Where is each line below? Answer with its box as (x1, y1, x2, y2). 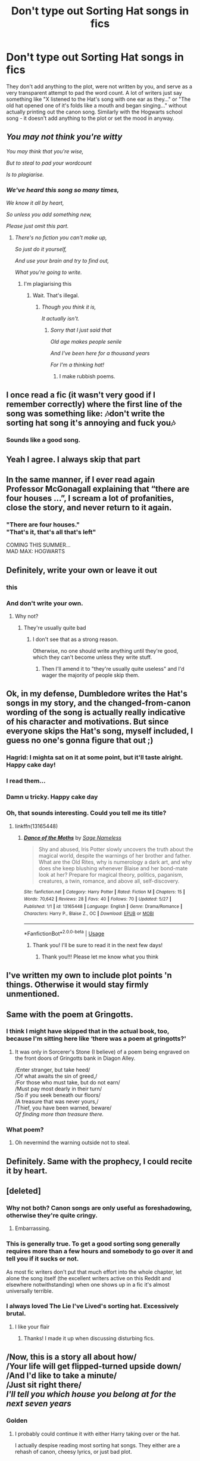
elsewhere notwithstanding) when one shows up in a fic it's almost (6, 1281, 170, 1288)
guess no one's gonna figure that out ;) (6, 735, 154, 745)
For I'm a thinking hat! (50, 361, 104, 368)
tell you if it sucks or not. (6, 1255, 79, 1263)
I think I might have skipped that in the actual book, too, (6, 1027, 170, 1035)
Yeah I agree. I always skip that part (6, 454, 141, 464)
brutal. (6, 1309, 26, 1318)
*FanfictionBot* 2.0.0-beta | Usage (23, 929, 105, 937)
